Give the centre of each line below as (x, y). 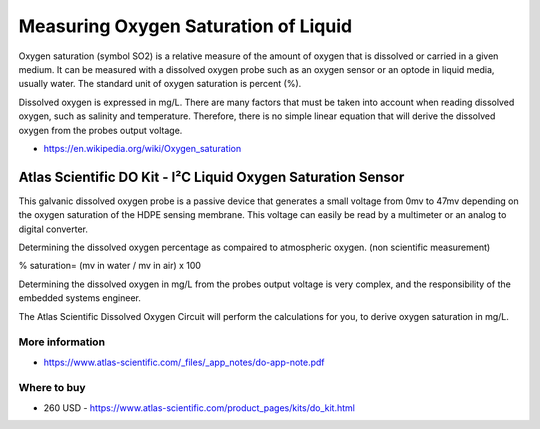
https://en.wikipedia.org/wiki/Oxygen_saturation (142, 148)
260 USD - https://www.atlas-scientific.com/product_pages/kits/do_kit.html (199, 407)
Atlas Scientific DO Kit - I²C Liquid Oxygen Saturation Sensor (211, 176)
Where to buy (52, 388)
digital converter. (53, 229)
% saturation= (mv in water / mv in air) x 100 (110, 266)
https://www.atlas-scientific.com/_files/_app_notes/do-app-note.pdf (184, 362)
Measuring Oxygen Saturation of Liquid (185, 26)
